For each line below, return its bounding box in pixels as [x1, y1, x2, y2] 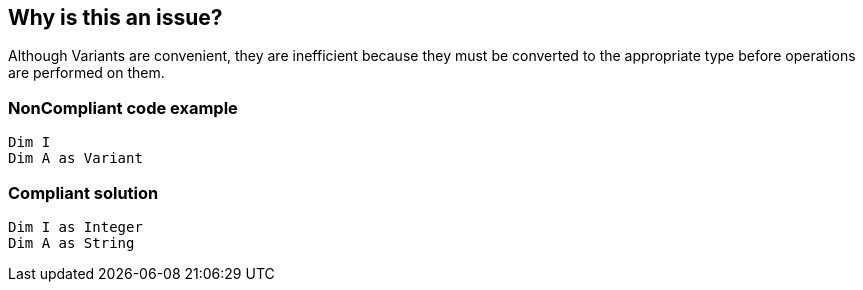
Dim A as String [8, 234, 135, 251]
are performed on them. [8, 64, 165, 82]
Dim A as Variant [8, 150, 143, 167]
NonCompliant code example [8, 97, 238, 118]
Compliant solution [8, 182, 159, 203]
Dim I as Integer [8, 218, 143, 235]
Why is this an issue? [8, 5, 223, 30]
